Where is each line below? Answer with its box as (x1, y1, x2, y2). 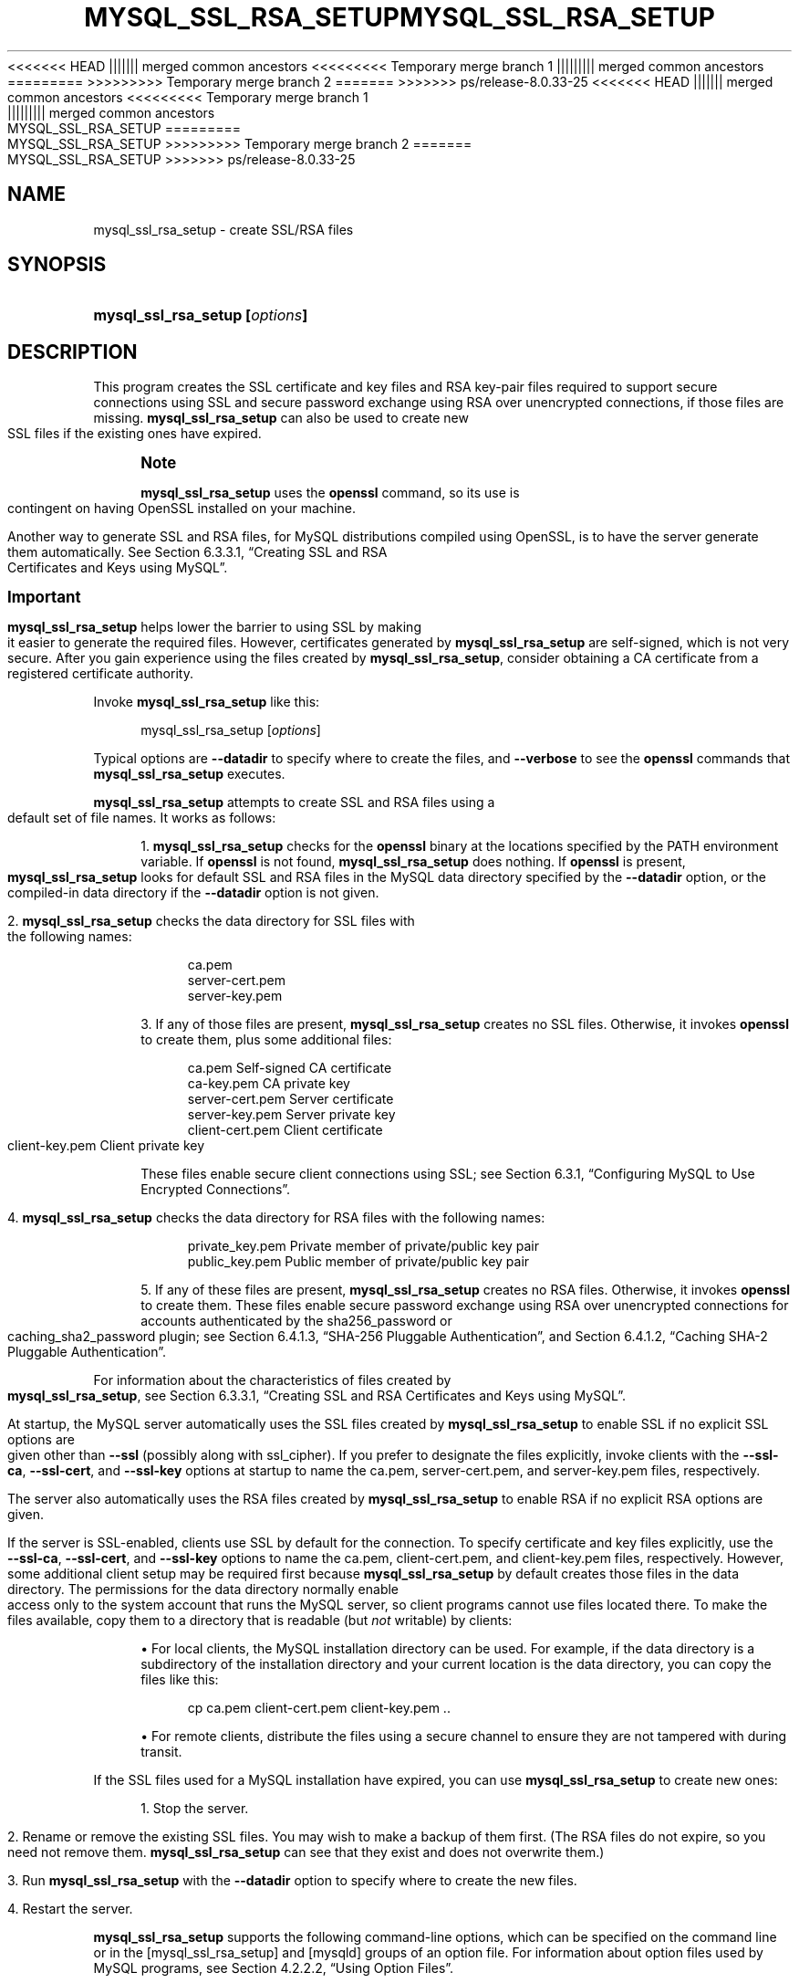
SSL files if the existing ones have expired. (7, 425, 262, 442)
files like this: (140, 1672, 219, 1688)
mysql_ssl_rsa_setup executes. (93, 766, 285, 782)
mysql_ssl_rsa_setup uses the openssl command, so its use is (140, 485, 520, 501)
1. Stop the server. (140, 1800, 249, 1817)
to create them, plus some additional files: (140, 1032, 392, 1048)
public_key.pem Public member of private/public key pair (187, 1254, 530, 1270)
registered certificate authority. (7, 666, 193, 682)
